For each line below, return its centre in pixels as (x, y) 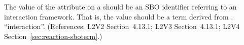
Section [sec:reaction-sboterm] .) (53, 36)
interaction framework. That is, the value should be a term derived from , (119, 16)
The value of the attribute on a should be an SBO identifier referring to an (120, 6)
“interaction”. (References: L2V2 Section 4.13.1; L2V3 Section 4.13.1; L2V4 (122, 26)
